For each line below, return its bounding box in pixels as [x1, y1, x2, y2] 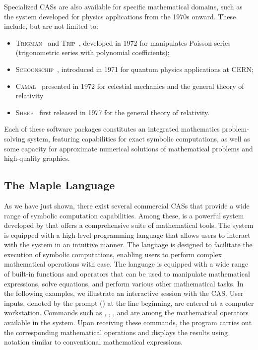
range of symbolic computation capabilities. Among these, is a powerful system [4, 210, 244, 220]
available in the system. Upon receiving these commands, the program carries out [4, 317, 252, 328]
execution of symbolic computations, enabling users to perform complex [4, 249, 222, 259]
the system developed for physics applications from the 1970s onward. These [4, 11, 236, 21]
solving [4, 133, 25, 143]
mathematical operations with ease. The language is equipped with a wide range [4, 259, 249, 269]
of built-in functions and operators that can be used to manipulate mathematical [4, 269, 250, 279]
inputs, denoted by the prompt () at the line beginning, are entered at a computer [4, 297, 254, 308]
